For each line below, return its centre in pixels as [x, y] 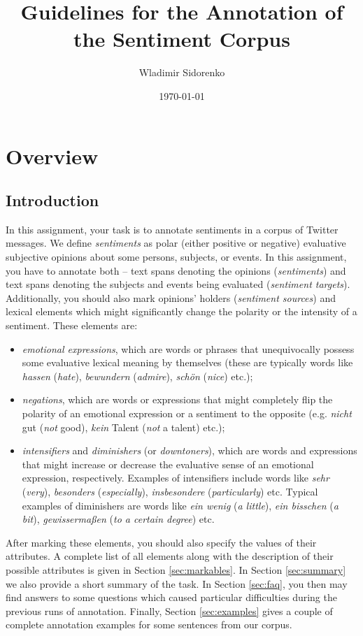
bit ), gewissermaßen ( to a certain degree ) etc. [118, 519]
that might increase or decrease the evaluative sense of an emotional [168, 464]
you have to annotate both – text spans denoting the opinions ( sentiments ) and [176, 270]
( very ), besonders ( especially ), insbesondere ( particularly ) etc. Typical [170, 491]
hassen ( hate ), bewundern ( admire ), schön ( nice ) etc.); [137, 376]
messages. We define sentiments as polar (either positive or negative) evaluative [176, 243]
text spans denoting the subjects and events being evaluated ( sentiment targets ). [178, 284]
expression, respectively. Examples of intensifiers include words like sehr [176, 478]
